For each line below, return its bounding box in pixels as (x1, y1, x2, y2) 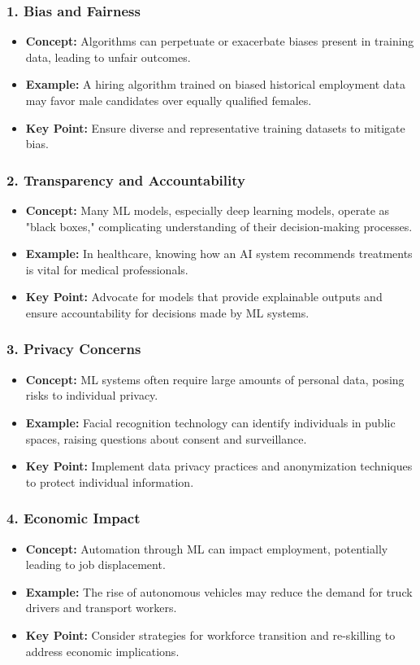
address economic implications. (25, 642, 180, 659)
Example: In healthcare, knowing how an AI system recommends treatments (25, 245, 413, 262)
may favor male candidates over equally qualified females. (25, 92, 312, 108)
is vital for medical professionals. (25, 260, 188, 278)
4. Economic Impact (6, 508, 141, 528)
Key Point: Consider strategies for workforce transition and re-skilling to (25, 626, 396, 643)
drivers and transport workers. (25, 599, 177, 616)
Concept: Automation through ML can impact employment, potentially (25, 540, 388, 557)
